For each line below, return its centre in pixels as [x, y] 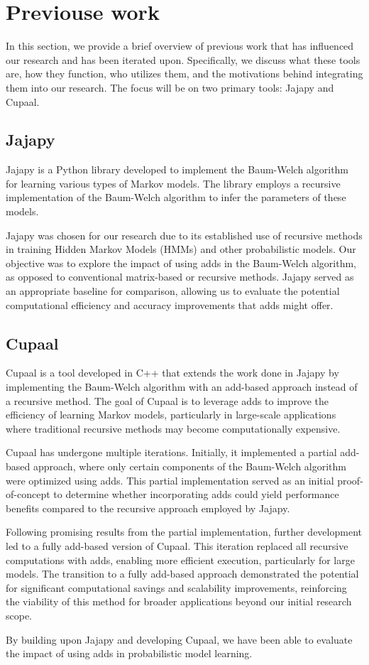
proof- [350, 480]
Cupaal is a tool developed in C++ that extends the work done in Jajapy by [172, 373]
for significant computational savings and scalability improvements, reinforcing [176, 587]
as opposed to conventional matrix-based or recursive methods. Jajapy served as [180, 277]
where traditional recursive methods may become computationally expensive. [173, 428]
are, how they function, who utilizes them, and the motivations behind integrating [184, 74]
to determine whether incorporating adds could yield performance [196, 494]
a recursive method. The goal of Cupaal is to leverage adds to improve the [167, 400]
